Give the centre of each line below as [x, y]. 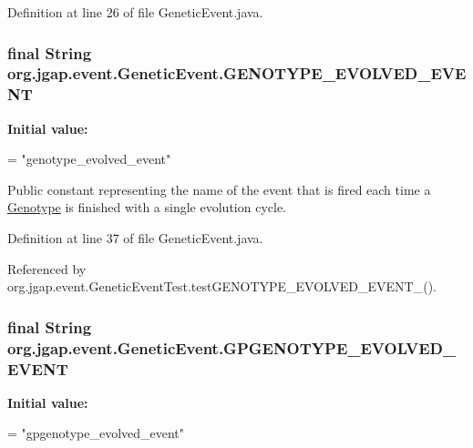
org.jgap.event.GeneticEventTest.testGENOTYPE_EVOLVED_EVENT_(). [222, 286]
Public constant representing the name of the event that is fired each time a [219, 189]
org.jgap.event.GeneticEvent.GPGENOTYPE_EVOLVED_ [232, 347]
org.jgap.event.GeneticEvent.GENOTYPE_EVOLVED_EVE [237, 73]
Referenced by [47, 268]
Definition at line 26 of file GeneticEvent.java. [135, 12]
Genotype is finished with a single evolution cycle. [147, 207]
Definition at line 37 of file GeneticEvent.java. [135, 238]
